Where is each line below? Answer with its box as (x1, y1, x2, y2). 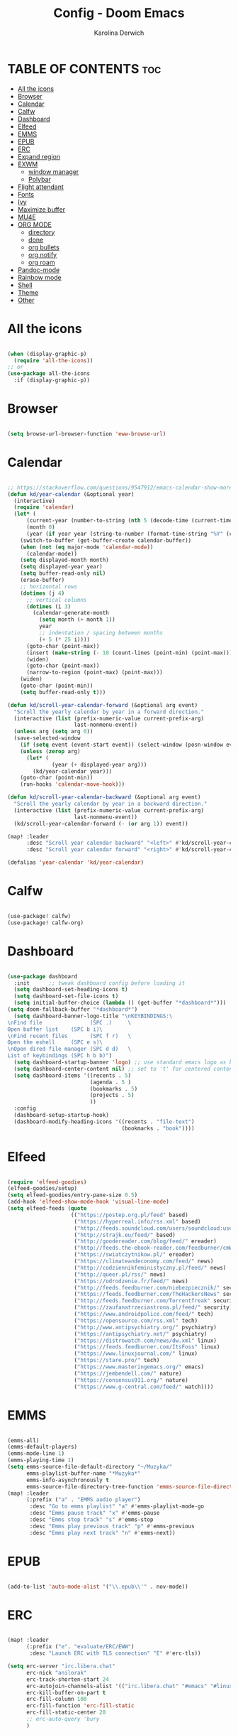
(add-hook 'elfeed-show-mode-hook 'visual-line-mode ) (7, 1199, 170, 1206)
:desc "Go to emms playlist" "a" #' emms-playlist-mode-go (29, 1503, 204, 1510)
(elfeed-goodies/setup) (7, 1185, 78, 1192)
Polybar (28, 175, 52, 183)
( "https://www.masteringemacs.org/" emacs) (74, 1363, 204, 1371)
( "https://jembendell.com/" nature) (74, 1370, 182, 1377)
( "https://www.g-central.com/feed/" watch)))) (74, 1383, 214, 1390)
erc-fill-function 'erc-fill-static (25, 1702, 135, 1709)
